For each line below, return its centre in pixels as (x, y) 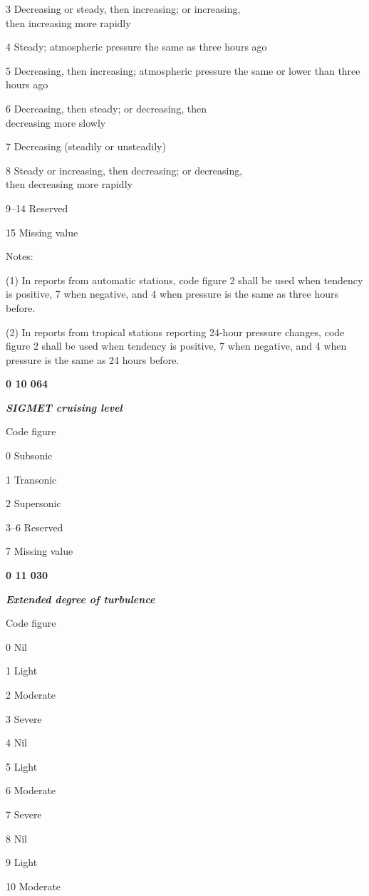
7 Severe (24, 814)
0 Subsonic (29, 455)
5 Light (22, 766)
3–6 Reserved (35, 527)
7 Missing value (40, 551)
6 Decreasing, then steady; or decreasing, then (106, 108)
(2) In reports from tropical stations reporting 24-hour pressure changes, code (175, 332)
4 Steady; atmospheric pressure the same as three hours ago (136, 47)
